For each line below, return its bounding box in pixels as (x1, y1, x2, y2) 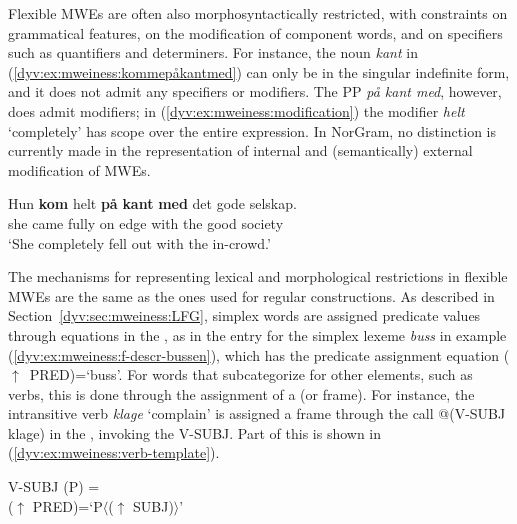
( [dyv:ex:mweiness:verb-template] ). (8, 442, 220, 463)
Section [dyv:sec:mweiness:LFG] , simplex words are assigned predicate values (8, 305, 481, 326)
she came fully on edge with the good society (8, 212, 284, 233)
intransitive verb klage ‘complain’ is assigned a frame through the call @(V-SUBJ (8, 403, 506, 424)
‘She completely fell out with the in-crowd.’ (8, 232, 271, 253)
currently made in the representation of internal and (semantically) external (8, 140, 473, 161)
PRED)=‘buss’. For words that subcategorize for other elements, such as (29, 364, 473, 385)
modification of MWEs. (8, 159, 151, 180)
